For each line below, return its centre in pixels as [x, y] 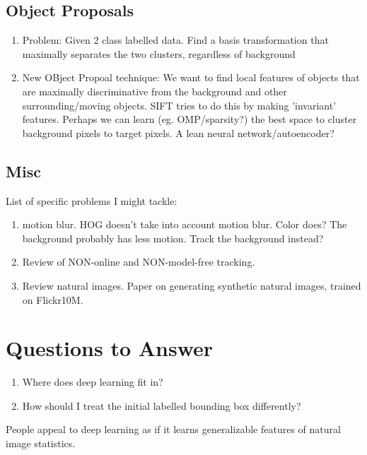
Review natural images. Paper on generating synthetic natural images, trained [192, 285]
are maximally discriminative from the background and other [155, 91]
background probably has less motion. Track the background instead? [173, 238]
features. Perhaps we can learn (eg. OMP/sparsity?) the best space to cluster [190, 119]
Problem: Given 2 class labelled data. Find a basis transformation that [175, 40]
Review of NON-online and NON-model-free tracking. [139, 262]
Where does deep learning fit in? [93, 382]
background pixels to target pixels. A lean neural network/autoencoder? [178, 132]
